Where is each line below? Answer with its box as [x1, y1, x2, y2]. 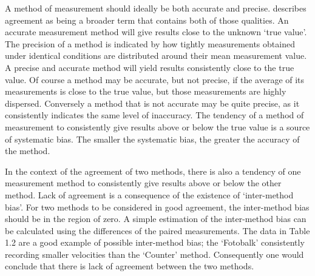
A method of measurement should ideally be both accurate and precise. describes [5, 2, 307, 14]
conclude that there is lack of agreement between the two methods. [5, 260, 254, 272]
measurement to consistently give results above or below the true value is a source [5, 120, 310, 133]
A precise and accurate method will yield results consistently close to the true [5, 61, 294, 73]
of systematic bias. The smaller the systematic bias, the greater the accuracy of [5, 132, 300, 145]
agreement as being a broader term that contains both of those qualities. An [5, 13, 289, 26]
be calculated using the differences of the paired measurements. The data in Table [5, 224, 310, 237]
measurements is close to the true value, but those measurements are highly [5, 85, 286, 98]
